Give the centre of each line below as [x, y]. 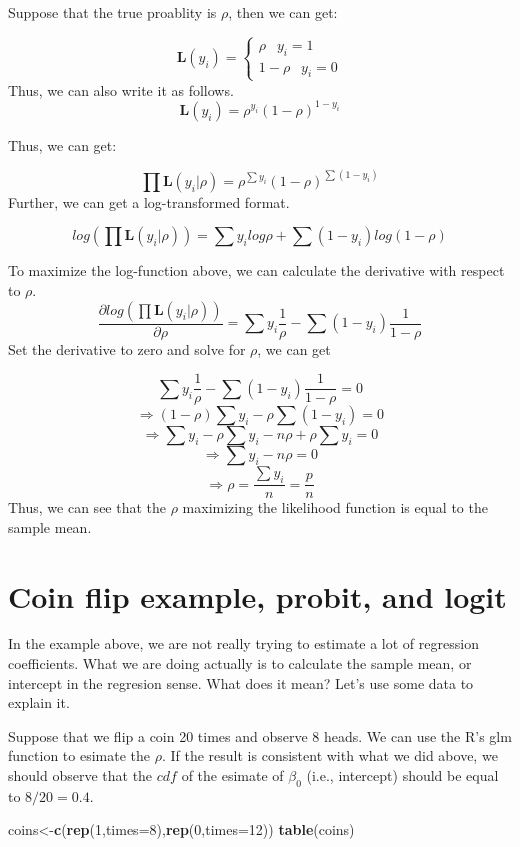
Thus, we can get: [62, 144]
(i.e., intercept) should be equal [402, 775]
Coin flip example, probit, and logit [257, 595]
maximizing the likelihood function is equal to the [335, 507]
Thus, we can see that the [87, 507]
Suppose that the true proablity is [112, 12]
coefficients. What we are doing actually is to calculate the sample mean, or [240, 663]
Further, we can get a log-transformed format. [149, 201]
